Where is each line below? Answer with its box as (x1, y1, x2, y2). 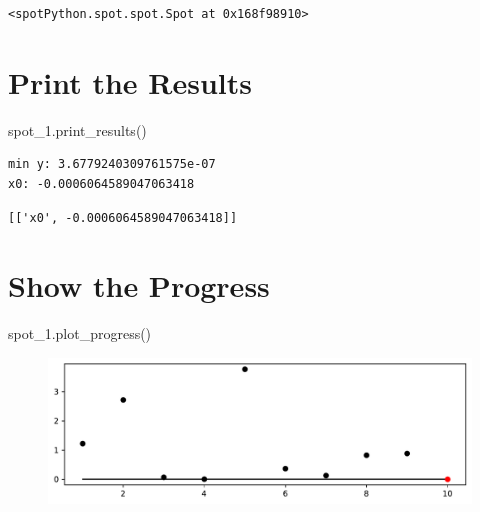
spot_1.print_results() (8, 119, 147, 140)
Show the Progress (8, 265, 270, 306)
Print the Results (8, 61, 253, 102)
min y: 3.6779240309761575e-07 (8, 157, 216, 172)
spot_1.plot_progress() (8, 323, 152, 344)
